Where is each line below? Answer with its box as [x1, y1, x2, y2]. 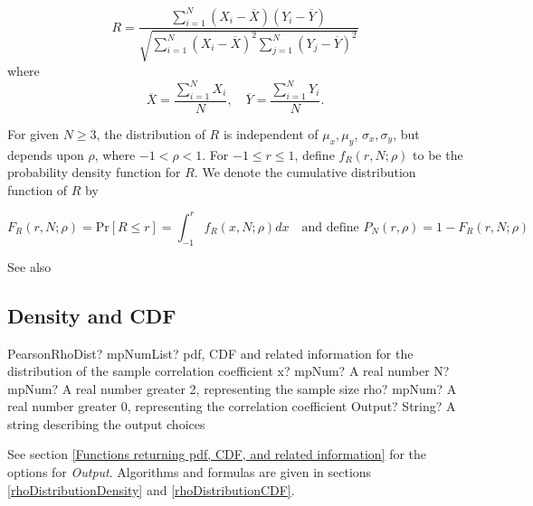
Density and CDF [7, 301, 176, 329]
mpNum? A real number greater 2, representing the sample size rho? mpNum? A [7, 379, 457, 398]
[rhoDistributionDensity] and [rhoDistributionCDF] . [7, 480, 295, 499]
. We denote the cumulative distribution [194, 163, 416, 182]
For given [7, 124, 60, 143]
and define [301, 220, 359, 234]
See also [7, 257, 52, 276]
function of [7, 180, 68, 199]
